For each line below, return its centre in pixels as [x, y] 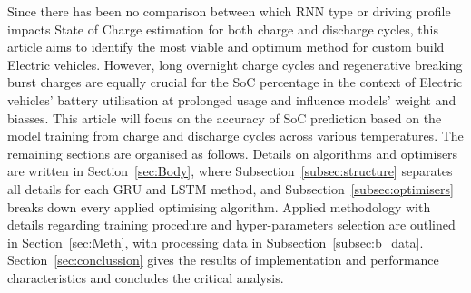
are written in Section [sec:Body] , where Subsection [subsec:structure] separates [230, 171]
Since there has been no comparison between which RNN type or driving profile [229, 11]
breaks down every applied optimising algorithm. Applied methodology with [219, 206]
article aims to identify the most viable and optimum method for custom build [226, 47]
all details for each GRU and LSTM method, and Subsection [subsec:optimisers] [231, 188]
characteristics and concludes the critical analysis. [146, 277]
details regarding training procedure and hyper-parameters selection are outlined [231, 225]
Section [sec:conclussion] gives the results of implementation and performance [223, 260]
